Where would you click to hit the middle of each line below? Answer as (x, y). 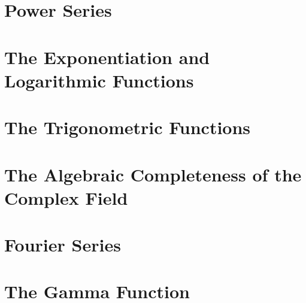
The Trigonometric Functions (128, 127)
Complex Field (66, 197)
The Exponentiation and (107, 57)
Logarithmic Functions (99, 80)
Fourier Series (63, 245)
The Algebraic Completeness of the (153, 174)
